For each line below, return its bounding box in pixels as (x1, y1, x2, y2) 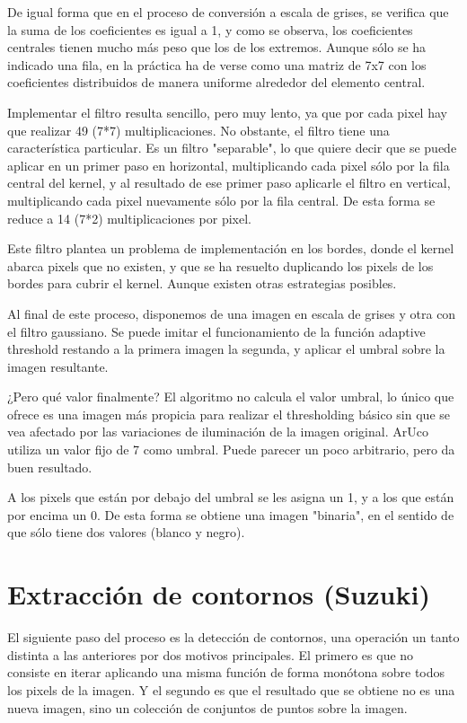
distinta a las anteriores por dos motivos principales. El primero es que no (7, 645, 414, 664)
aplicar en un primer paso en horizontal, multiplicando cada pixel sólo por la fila (7, 155, 450, 174)
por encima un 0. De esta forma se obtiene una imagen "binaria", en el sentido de (7, 505, 454, 524)
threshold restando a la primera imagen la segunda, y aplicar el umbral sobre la (7, 339, 445, 358)
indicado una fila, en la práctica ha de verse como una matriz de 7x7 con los (7, 55, 427, 74)
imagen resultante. (7, 357, 109, 375)
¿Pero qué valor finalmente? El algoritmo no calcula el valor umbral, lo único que (7, 387, 454, 406)
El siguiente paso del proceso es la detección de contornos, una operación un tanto (7, 628, 460, 647)
